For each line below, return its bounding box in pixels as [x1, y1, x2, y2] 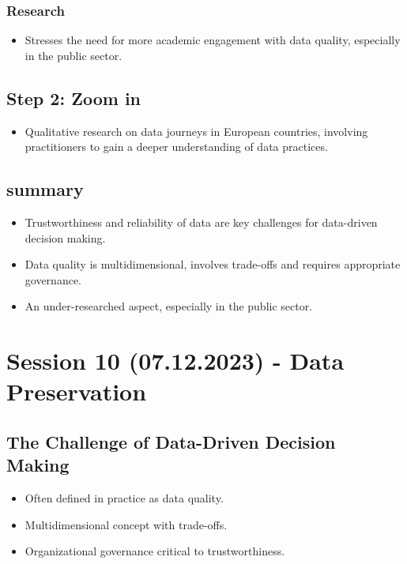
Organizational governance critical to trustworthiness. [24, 543, 285, 559]
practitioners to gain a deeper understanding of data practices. [24, 138, 328, 155]
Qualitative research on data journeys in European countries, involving [24, 122, 368, 139]
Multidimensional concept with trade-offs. [24, 516, 228, 532]
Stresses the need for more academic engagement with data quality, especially [24, 32, 401, 48]
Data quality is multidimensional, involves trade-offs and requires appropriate [24, 256, 401, 273]
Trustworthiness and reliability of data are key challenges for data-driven [24, 214, 378, 230]
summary [6, 177, 84, 201]
